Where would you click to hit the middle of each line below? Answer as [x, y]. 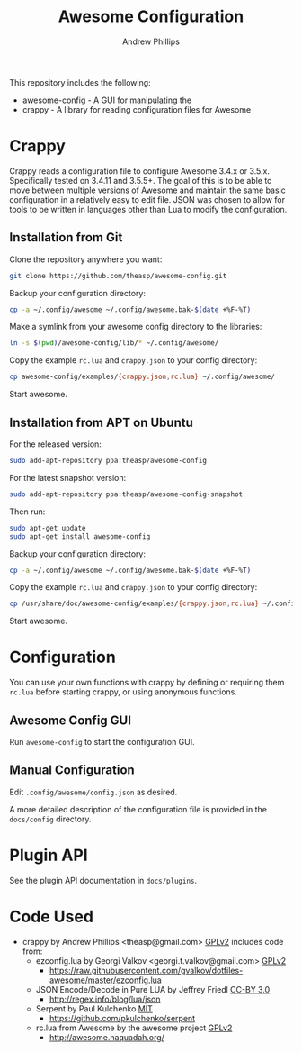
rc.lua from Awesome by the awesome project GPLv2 [134, 1028]
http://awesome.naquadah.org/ [107, 1037]
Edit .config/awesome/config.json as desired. [93, 792]
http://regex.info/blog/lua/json [105, 999]
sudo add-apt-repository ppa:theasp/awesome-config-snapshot [126, 494]
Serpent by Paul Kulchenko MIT [94, 1008]
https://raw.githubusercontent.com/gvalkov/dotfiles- [146, 970]
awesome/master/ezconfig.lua [105, 980]
